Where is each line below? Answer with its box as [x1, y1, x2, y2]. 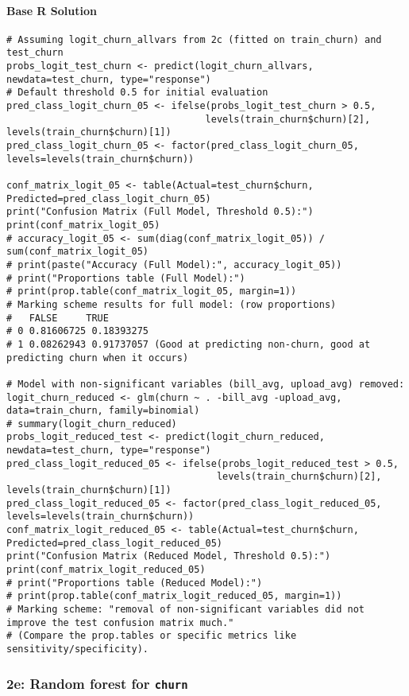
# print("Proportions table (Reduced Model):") [6, 577, 263, 589]
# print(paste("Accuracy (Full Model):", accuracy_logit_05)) [6, 259, 342, 270]
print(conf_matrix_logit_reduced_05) [6, 564, 206, 576]
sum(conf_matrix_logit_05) [6, 246, 149, 258]
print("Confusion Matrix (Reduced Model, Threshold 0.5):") [6, 550, 331, 562]
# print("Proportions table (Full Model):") [6, 272, 245, 284]
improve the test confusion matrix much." [6, 616, 234, 628]
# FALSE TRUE [6, 312, 109, 324]
